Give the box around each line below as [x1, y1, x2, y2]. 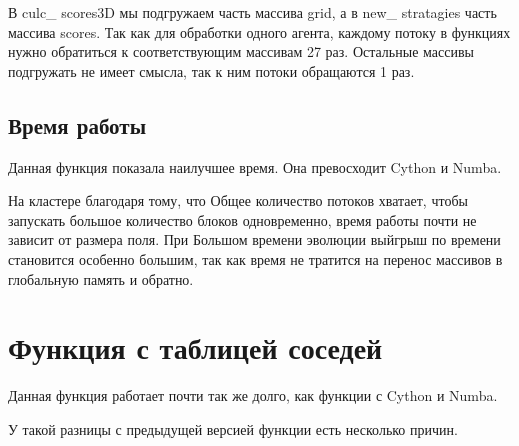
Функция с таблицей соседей [8, 327, 383, 368]
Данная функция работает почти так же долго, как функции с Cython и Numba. [8, 385, 498, 406]
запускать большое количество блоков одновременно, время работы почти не [8, 209, 477, 230]
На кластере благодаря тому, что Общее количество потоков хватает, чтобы [8, 190, 468, 211]
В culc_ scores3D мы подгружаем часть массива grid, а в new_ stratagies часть [8, 2, 497, 22]
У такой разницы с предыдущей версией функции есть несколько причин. [8, 418, 458, 439]
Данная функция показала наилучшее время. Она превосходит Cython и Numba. [8, 156, 502, 177]
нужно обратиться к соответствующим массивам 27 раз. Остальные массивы [8, 41, 474, 62]
